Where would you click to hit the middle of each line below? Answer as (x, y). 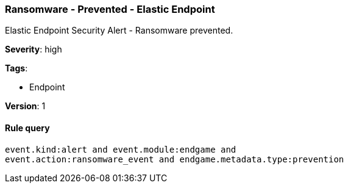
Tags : (16, 68)
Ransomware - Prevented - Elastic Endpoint (110, 9)
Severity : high (34, 49)
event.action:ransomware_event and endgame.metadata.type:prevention (175, 159)
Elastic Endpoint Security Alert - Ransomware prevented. (119, 31)
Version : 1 (25, 106)
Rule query (27, 128)
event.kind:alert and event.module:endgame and (121, 149)
